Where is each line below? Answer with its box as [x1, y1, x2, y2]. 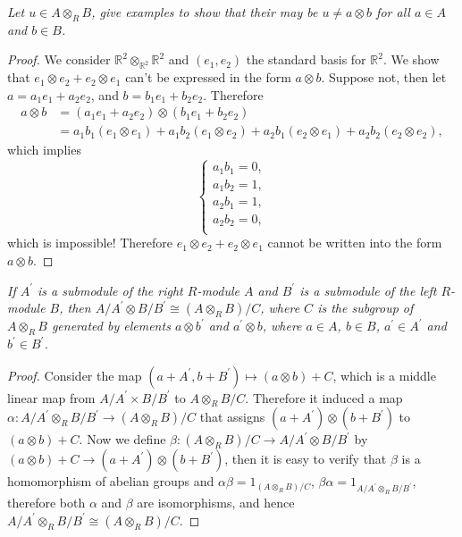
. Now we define [79, 430, 166, 449]
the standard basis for [246, 50, 366, 69]
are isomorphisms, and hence [137, 493, 295, 512]
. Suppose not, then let [321, 68, 447, 87]
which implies [7, 140, 81, 159]
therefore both [7, 493, 86, 512]
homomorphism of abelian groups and [7, 472, 214, 491]
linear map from [7, 388, 96, 407]
